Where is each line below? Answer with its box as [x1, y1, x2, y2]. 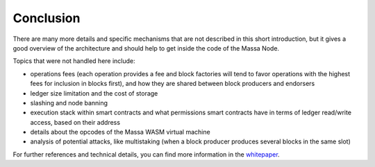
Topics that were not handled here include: [12, 57, 135, 65]
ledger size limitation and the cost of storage [30, 89, 158, 97]
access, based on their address [30, 118, 121, 126]
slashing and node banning [30, 98, 108, 107]
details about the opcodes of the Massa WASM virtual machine [30, 128, 211, 137]
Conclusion [12, 10, 81, 26]
